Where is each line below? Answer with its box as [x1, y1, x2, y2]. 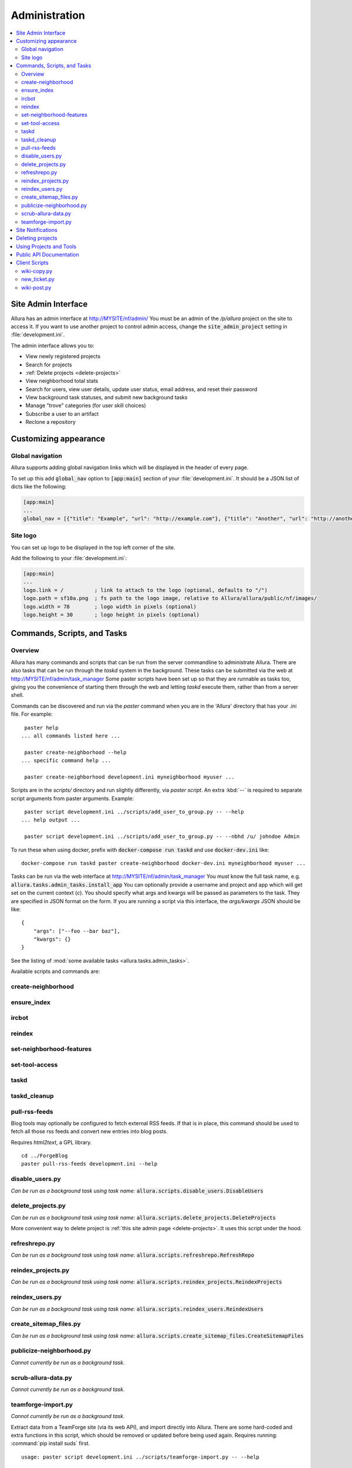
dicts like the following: [11, 483, 67, 490]
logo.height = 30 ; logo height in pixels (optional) [23, 611, 200, 618]
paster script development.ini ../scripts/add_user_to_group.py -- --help [24, 809, 244, 816]
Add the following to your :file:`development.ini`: [11, 555, 127, 562]
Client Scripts [16, 259, 49, 267]
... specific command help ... [21, 757, 111, 764]
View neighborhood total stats [25, 378, 99, 385]
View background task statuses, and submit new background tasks [25, 394, 188, 401]
